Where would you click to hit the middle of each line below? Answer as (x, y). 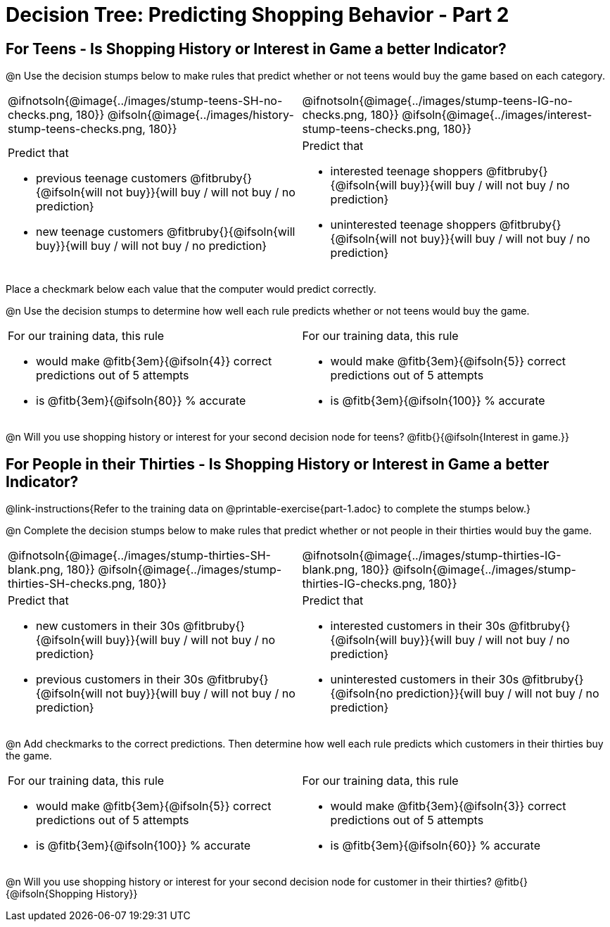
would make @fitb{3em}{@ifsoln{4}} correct (154, 361)
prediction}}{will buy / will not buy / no (498, 694)
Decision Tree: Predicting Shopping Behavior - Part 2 (258, 15)
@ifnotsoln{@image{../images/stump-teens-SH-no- (145, 101)
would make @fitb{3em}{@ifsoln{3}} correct (448, 806)
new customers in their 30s (108, 626)
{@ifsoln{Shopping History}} (72, 894)
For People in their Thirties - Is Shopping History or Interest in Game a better (278, 464)
